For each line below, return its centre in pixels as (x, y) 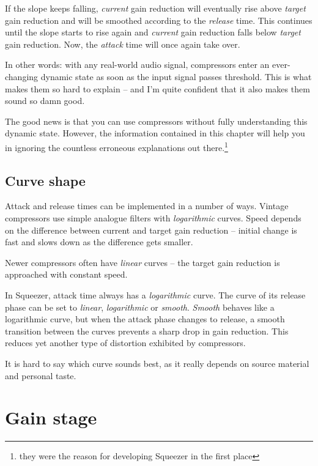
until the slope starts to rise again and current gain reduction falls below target (153, 32)
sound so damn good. (45, 101)
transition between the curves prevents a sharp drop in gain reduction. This (147, 331)
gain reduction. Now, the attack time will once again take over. (123, 44)
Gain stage (51, 417)
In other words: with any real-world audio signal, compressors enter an (137, 65)
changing (22, 76)
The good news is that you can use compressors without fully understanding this (156, 121)
